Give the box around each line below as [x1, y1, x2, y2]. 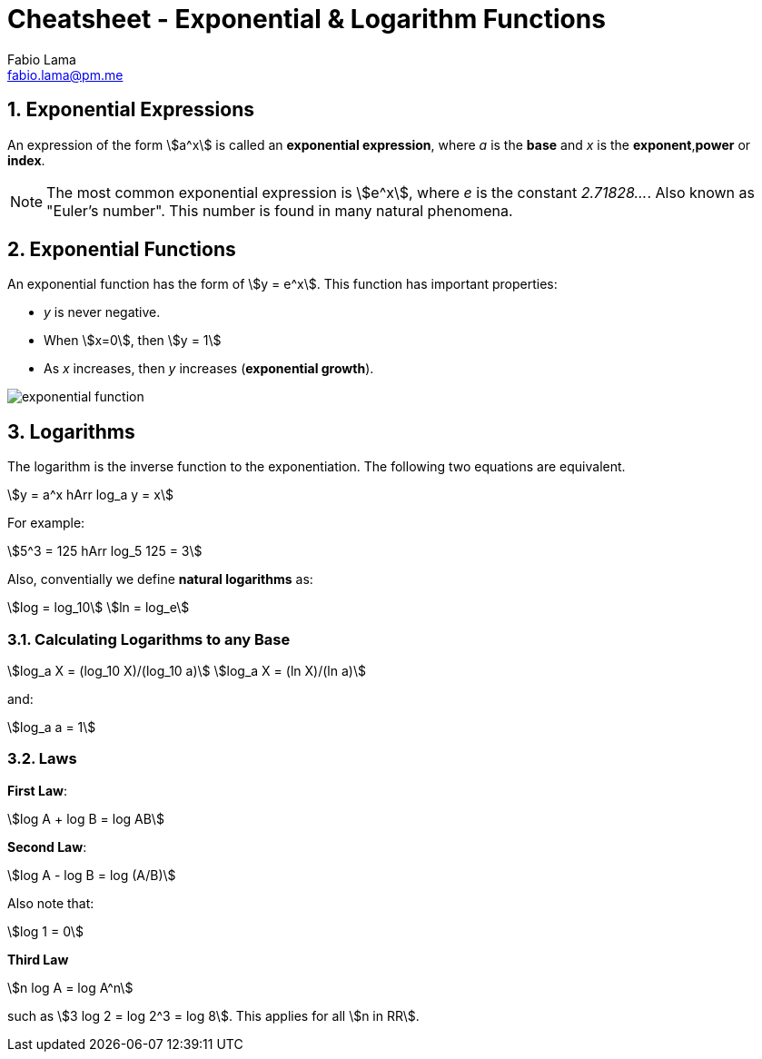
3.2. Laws [7, 749, 77, 768]
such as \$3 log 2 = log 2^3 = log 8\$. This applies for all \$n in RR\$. [7, 1007, 420, 1024]
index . [7, 152, 45, 168]
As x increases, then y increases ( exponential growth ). [44, 361, 374, 377]
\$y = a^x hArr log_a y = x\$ [7, 487, 173, 503]
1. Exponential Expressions [7, 98, 254, 122]
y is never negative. [44, 304, 161, 321]
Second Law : [7, 838, 87, 855]
